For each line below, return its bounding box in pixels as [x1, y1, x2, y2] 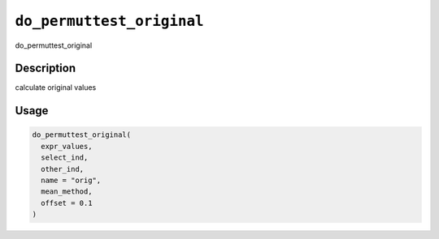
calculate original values [15, 83, 97, 92]
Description [15, 62, 76, 75]
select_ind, [41, 153, 89, 162]
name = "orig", [41, 176, 102, 186]
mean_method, [41, 187, 93, 196]
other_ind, [41, 164, 85, 173]
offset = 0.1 [41, 198, 93, 207]
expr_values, [41, 142, 93, 151]
